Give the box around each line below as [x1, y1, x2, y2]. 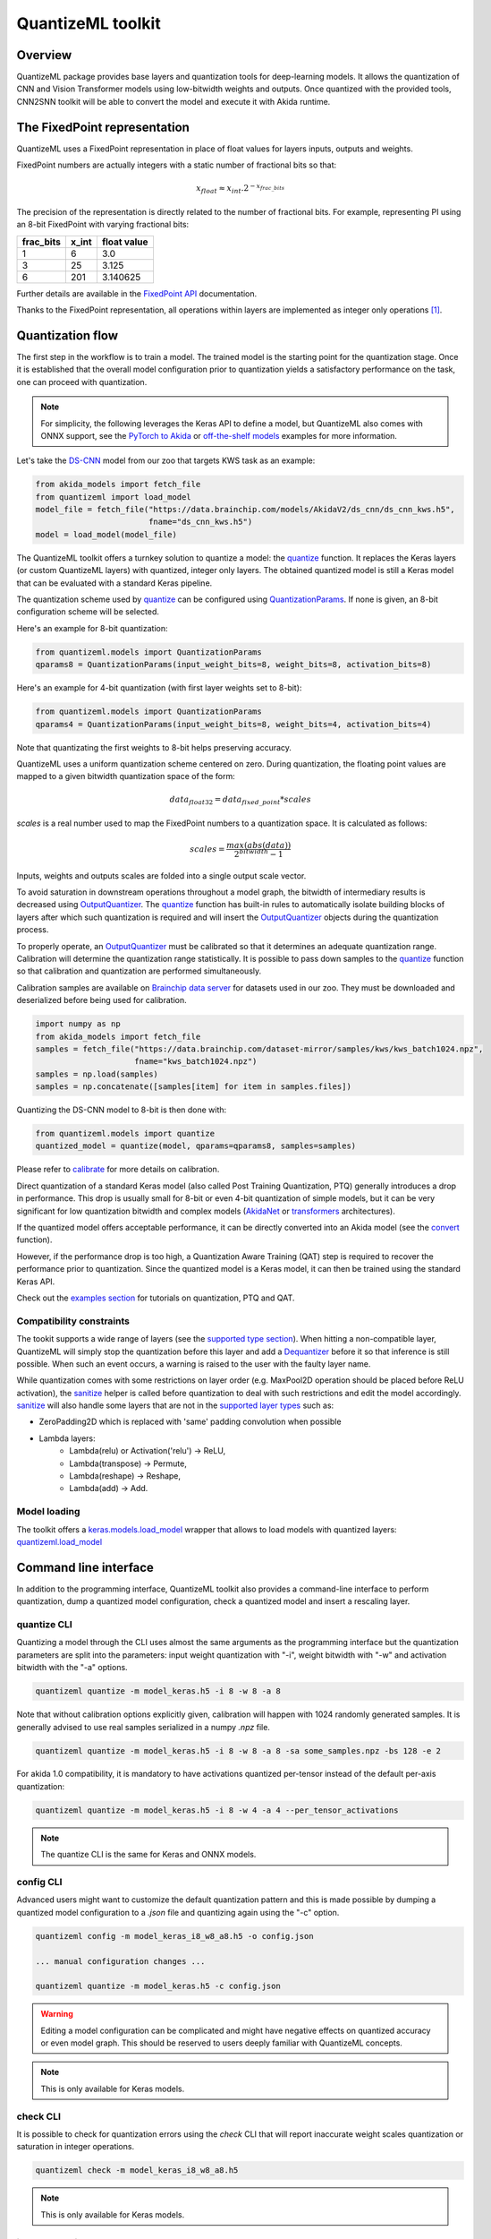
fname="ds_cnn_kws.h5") [148, 517, 253, 528]
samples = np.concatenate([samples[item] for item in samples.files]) [35, 1082, 352, 1092]
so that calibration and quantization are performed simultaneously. [16, 965, 262, 976]
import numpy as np [35, 1019, 121, 1029]
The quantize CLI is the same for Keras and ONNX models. [40, 1849, 257, 1860]
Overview [16, 47, 72, 63]
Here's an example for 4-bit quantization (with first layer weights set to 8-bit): [16, 682, 302, 693]
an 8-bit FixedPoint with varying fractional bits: [16, 219, 190, 230]
